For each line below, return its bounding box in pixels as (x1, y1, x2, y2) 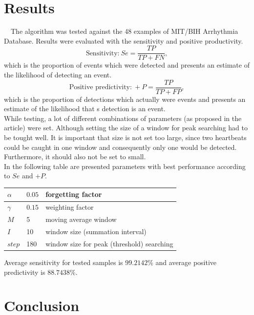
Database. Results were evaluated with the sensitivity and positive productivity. (4, 35, 243, 46)
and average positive (155, 257, 217, 267)
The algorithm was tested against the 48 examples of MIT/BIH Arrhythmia (10, 26, 238, 36)
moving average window (45, 214, 117, 224)
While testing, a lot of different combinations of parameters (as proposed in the (4, 113, 242, 123)
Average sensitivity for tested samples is (4, 257, 123, 267)
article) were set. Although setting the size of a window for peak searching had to (4, 122, 248, 133)
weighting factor (45, 202, 94, 212)
